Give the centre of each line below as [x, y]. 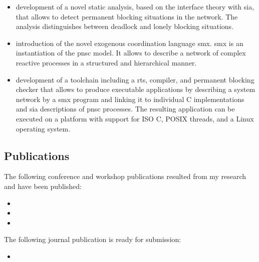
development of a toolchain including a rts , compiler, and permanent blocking [135, 79]
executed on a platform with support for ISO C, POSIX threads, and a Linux [135, 118]
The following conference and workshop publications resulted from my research [125, 176]
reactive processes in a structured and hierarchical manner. [106, 62]
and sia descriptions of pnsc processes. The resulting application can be [125, 109]
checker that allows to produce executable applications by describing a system [136, 89]
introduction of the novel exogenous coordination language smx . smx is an [129, 43]
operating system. [43, 128]
